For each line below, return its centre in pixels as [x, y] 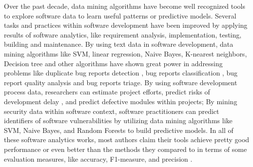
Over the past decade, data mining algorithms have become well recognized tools [125, 6]
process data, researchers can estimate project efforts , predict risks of [107, 92]
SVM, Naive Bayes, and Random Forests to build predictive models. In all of [119, 130]
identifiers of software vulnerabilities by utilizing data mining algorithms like [118, 121]
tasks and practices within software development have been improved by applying [126, 25]
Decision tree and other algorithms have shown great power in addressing [113, 63]
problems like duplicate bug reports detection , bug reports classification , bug [121, 73]
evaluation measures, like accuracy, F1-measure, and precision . [98, 158]
